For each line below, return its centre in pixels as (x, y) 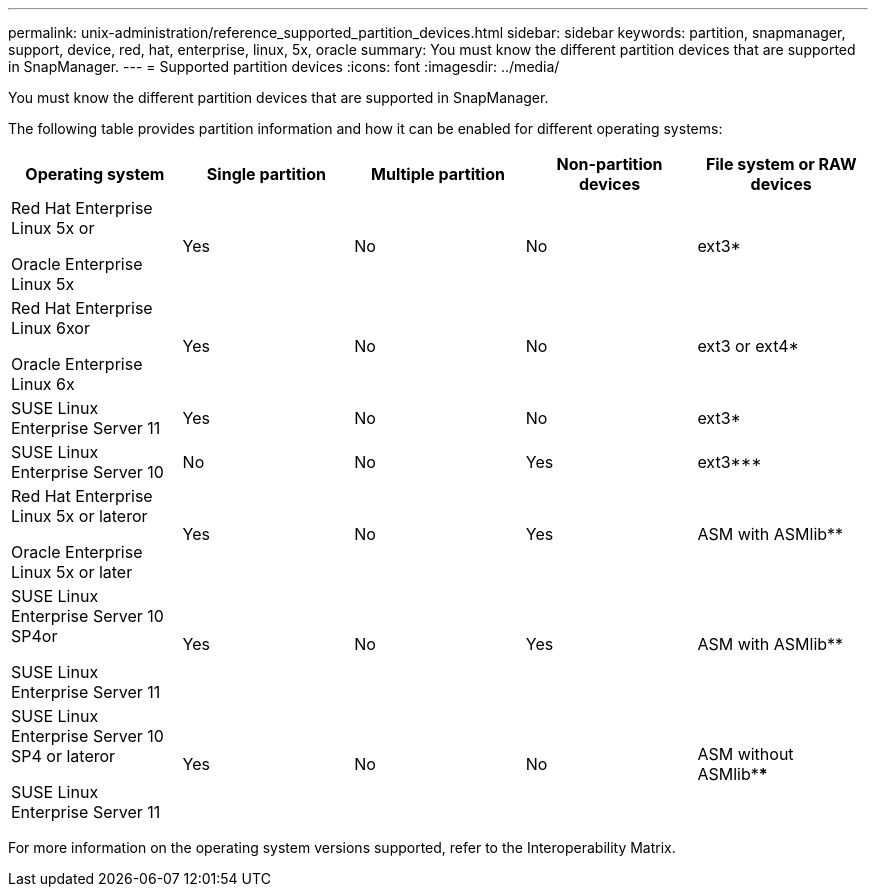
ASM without (745, 754)
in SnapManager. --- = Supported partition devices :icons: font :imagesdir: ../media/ (284, 66)
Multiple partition (438, 174)
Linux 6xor (50, 328)
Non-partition (609, 164)
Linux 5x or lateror (79, 516)
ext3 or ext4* (748, 346)
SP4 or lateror (63, 756)
